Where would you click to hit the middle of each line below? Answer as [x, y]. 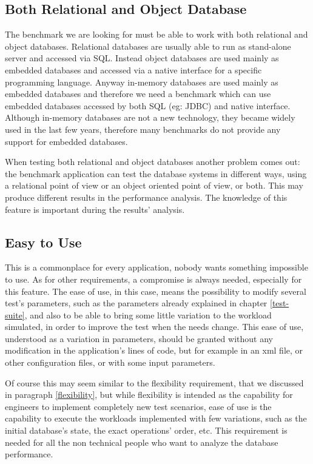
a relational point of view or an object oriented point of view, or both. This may [154, 185]
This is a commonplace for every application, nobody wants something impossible [156, 267]
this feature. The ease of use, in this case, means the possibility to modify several [156, 291]
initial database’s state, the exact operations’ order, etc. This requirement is [146, 430]
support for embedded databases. [66, 141]
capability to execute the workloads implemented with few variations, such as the [156, 418]
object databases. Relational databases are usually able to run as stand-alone [148, 46]
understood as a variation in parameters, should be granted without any [139, 338]
